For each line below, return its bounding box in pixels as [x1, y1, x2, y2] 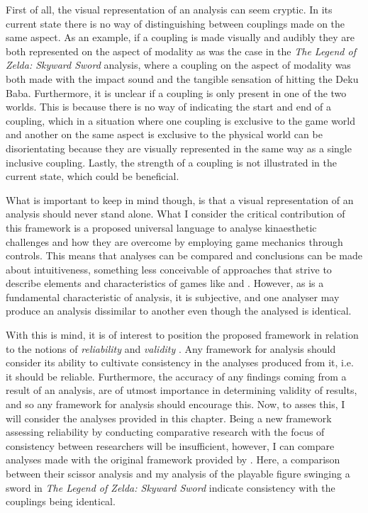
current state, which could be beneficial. [6, 169, 179, 184]
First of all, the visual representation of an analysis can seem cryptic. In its [6, 2, 333, 16]
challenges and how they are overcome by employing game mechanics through [6, 234, 343, 249]
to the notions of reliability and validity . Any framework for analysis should [6, 341, 336, 356]
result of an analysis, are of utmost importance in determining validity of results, [6, 383, 357, 398]
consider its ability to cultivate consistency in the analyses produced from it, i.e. [6, 355, 354, 370]
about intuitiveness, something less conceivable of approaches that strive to [6, 261, 332, 276]
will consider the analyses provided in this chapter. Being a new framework [6, 410, 332, 425]
